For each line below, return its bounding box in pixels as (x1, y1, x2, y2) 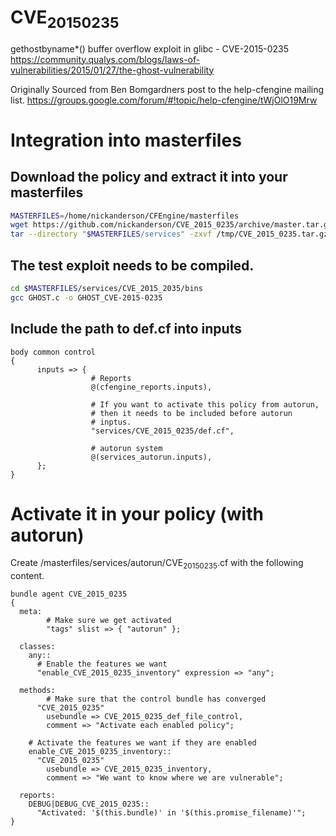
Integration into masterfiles (10, 129, 242, 151)
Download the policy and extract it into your (10, 169, 288, 186)
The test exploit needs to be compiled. (10, 257, 255, 274)
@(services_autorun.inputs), (90, 452, 213, 462)
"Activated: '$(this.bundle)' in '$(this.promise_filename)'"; (36, 808, 307, 818)
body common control (10, 347, 97, 357)
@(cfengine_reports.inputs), (90, 382, 213, 392)
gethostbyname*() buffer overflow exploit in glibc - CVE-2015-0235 (10, 42, 289, 55)
